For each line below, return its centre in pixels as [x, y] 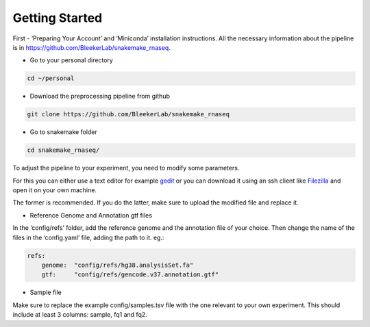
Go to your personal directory [71, 60]
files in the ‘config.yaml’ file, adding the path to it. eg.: [88, 237]
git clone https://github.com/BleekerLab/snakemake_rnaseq [128, 114]
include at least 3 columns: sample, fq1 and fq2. [80, 315]
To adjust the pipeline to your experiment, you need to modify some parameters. [126, 168]
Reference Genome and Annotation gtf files [91, 215]
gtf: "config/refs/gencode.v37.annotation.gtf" [130, 275]
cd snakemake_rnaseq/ [63, 150]
